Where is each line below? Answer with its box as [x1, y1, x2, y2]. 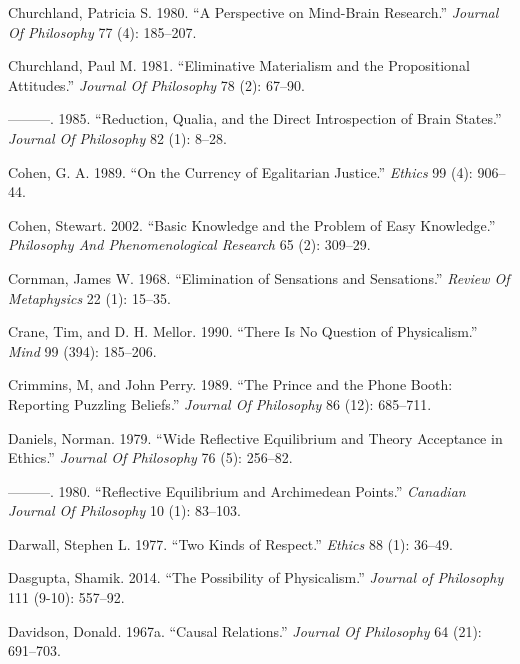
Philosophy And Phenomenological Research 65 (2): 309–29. [8, 234, 371, 255]
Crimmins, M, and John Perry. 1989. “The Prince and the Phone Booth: [8, 374, 453, 395]
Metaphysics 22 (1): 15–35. [8, 287, 171, 308]
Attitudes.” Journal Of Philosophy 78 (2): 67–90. [8, 74, 305, 95]
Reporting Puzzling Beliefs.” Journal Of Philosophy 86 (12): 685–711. [8, 393, 432, 414]
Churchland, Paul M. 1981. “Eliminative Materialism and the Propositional [8, 55, 470, 76]
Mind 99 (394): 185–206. [8, 340, 157, 361]
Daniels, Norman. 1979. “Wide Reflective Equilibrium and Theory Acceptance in [8, 427, 503, 448]
